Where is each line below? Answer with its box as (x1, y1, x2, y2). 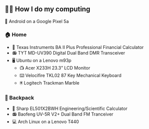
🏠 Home (5, 31, 27, 38)
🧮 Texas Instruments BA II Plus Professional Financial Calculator (12, 44, 144, 50)
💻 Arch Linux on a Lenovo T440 (12, 118, 79, 125)
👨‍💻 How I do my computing (5, 5, 91, 13)
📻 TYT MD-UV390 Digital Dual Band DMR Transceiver (12, 50, 125, 56)
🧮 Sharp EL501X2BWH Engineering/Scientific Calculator (12, 105, 127, 111)
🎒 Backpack (5, 94, 35, 101)
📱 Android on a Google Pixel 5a (5, 18, 69, 24)
